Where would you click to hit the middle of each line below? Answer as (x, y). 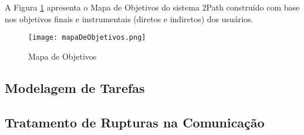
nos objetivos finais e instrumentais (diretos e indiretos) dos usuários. (129, 18)
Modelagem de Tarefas (75, 87)
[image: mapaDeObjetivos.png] (87, 38)
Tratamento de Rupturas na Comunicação (135, 122)
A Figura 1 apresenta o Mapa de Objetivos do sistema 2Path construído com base (152, 7)
